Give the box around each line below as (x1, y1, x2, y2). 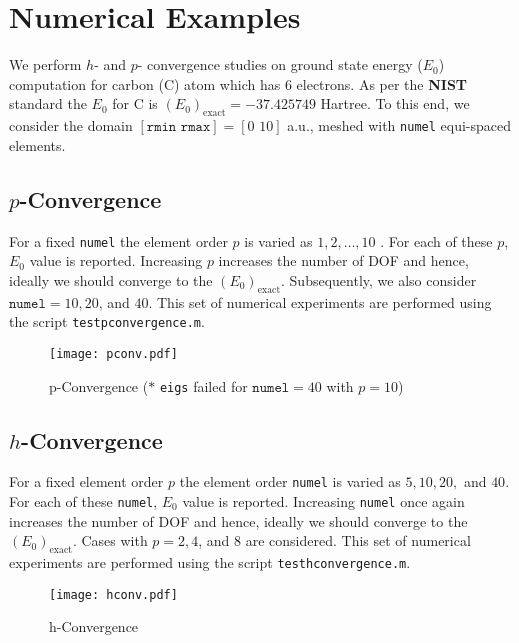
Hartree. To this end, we (320, 93, 470, 114)
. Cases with (72, 530, 148, 551)
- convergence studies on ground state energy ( (137, 54, 423, 75)
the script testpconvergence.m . (9, 311, 205, 332)
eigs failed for (159, 375, 248, 396)
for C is (112, 93, 158, 114)
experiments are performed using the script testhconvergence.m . (9, 552, 411, 573)
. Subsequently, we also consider (281, 269, 477, 290)
